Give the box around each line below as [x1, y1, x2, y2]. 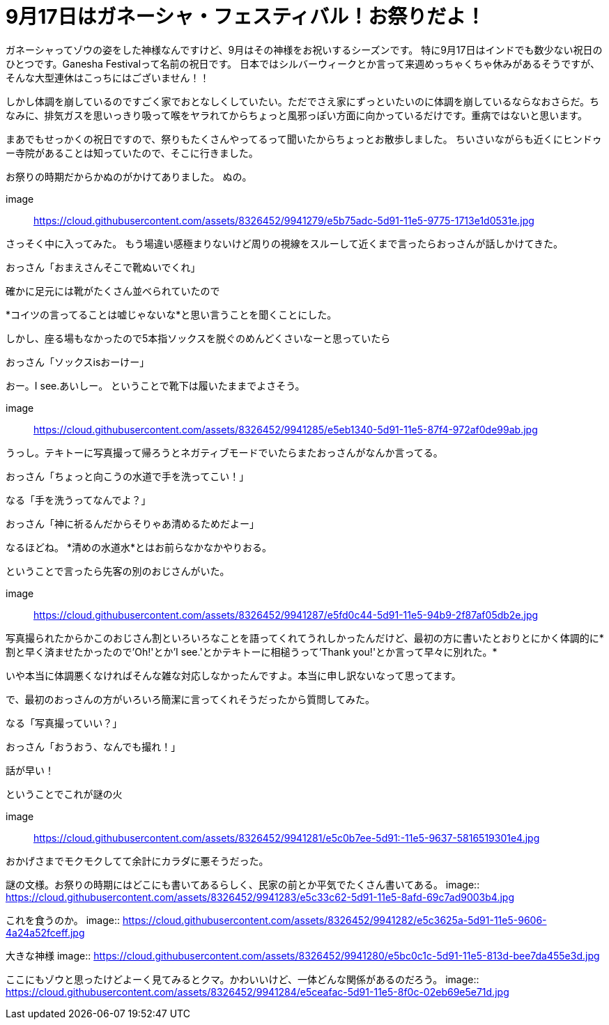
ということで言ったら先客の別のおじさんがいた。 [6, 564, 230, 577]
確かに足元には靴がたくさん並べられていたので [6, 284, 220, 297]
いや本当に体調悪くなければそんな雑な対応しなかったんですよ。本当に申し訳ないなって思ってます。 [6, 669, 461, 681]
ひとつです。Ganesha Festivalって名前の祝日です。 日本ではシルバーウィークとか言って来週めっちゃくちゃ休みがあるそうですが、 [6, 57, 600, 70]
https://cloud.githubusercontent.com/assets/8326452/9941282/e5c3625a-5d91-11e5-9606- [122, 914, 547, 926]
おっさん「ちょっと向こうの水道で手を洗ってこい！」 [6, 470, 249, 482]
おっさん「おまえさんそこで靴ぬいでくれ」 [6, 261, 201, 273]
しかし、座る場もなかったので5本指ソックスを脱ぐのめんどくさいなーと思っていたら [6, 332, 391, 344]
